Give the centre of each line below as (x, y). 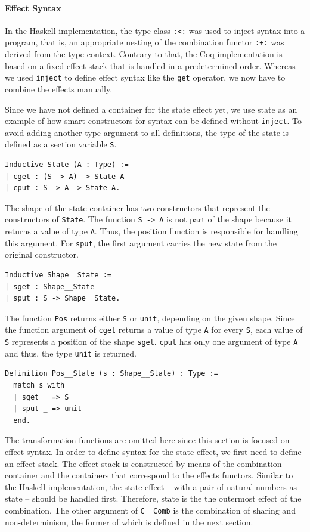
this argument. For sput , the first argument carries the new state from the (141, 242)
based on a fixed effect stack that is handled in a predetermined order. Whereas (150, 65)
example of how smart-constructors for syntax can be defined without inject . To (154, 121)
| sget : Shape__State (50, 287)
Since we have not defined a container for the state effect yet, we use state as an (151, 109)
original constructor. (42, 254)
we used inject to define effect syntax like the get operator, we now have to (145, 77)
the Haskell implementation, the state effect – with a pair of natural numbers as (151, 486)
